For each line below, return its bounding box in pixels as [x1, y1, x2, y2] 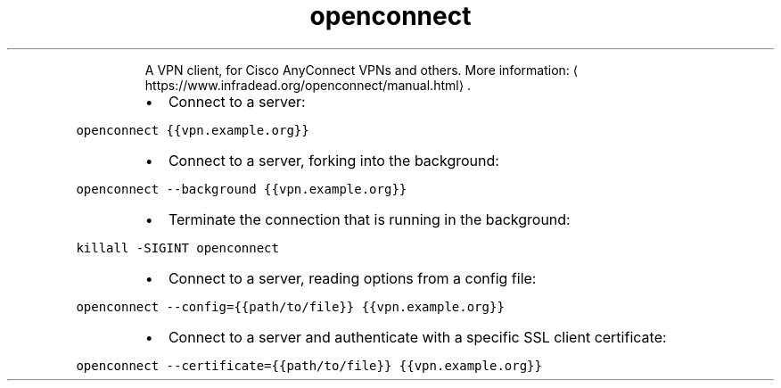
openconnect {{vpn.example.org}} [76, 122, 309, 137]
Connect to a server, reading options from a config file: [168, 268, 537, 287]
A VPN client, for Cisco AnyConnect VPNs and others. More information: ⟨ [144, 62, 579, 78]
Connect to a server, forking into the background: [168, 151, 499, 169]
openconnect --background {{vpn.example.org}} [76, 181, 407, 196]
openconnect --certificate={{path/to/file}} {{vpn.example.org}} [76, 358, 542, 373]
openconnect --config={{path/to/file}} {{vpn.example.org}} [76, 299, 505, 314]
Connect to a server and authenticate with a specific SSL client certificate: [168, 327, 667, 346]
